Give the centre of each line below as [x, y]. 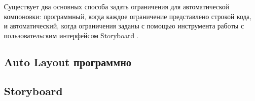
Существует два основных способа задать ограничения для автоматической [117, 6]
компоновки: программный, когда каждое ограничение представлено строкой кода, [128, 16]
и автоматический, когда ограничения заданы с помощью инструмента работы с [124, 26]
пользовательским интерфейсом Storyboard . [71, 35]
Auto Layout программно [68, 62]
